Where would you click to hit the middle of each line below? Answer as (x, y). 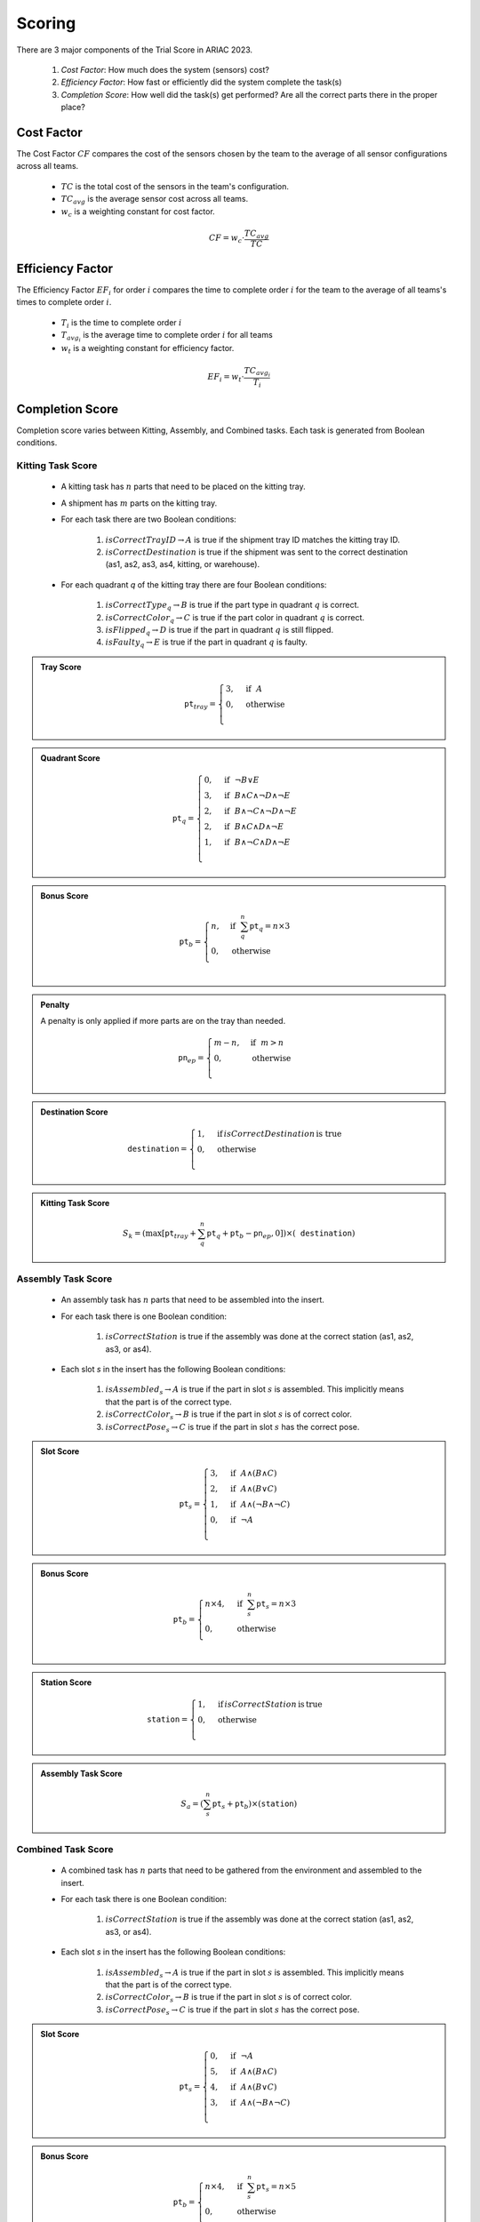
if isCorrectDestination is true (280, 1134)
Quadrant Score (71, 758)
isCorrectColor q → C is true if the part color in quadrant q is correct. (235, 618)
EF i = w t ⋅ (226, 378)
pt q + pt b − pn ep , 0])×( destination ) (281, 1234)
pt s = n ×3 (276, 1605)
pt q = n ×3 (270, 927)
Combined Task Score (65, 1850)
